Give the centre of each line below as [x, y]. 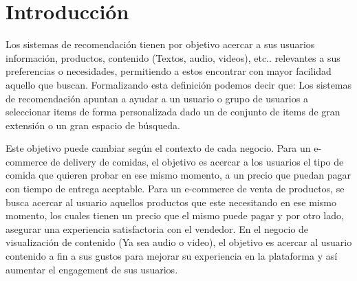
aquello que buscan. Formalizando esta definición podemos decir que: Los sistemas [179, 84]
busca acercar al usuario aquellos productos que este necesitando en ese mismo [171, 202]
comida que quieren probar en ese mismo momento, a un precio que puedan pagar [178, 175]
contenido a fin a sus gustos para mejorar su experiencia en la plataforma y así [172, 256]
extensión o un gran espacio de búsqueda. [93, 125]
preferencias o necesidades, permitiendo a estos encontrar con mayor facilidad [169, 71]
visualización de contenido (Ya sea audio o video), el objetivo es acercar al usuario [179, 242]
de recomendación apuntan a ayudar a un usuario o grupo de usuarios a [157, 98]
